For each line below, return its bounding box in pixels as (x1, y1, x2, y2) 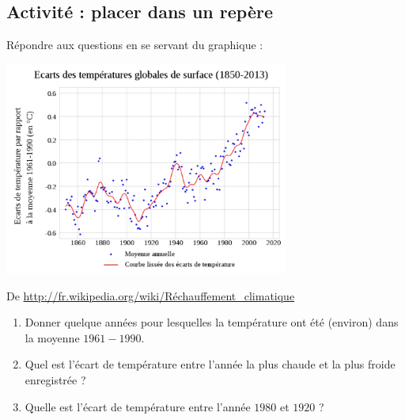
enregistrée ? (25, 372, 86, 388)
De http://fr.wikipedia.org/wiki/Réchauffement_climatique (6, 287, 295, 304)
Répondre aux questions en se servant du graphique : (6, 36, 263, 53)
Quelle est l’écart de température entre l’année (25, 398, 251, 414)
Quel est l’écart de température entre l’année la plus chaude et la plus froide (25, 356, 396, 372)
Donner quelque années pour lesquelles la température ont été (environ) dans (25, 314, 399, 330)
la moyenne (25, 329, 80, 346)
